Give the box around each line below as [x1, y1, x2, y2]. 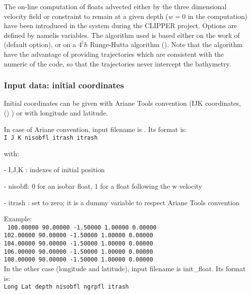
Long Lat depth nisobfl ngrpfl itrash [4, 283, 129, 291]
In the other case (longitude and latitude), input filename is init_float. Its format [4, 263, 246, 274]
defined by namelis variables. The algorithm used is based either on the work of [4, 30, 240, 40]
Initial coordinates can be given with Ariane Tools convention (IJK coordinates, [4, 98, 241, 108]
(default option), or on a [4, 39, 77, 49]
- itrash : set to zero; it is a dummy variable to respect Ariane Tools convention [4, 197, 240, 207]
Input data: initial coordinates [4, 79, 124, 91]
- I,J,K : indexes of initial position [4, 164, 105, 175]
